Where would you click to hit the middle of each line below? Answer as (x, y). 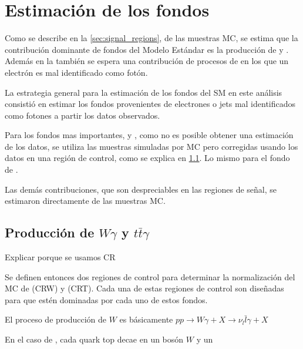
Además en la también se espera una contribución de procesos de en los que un (147, 61)
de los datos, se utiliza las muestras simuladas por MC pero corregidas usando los (151, 146)
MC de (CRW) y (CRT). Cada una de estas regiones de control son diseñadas (144, 288)
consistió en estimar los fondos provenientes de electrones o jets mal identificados (150, 104)
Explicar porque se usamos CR (60, 257)
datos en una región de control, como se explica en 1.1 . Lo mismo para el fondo (147, 158)
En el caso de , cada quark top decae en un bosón (94, 339)
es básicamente (146, 319)
